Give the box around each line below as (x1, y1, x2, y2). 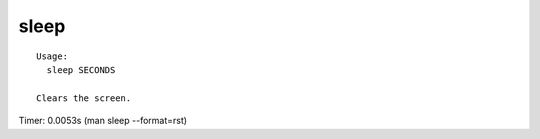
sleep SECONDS (46, 64, 116, 75)
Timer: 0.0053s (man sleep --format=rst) (18, 115, 188, 127)
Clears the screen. (36, 92, 132, 104)
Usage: (36, 50, 69, 62)
